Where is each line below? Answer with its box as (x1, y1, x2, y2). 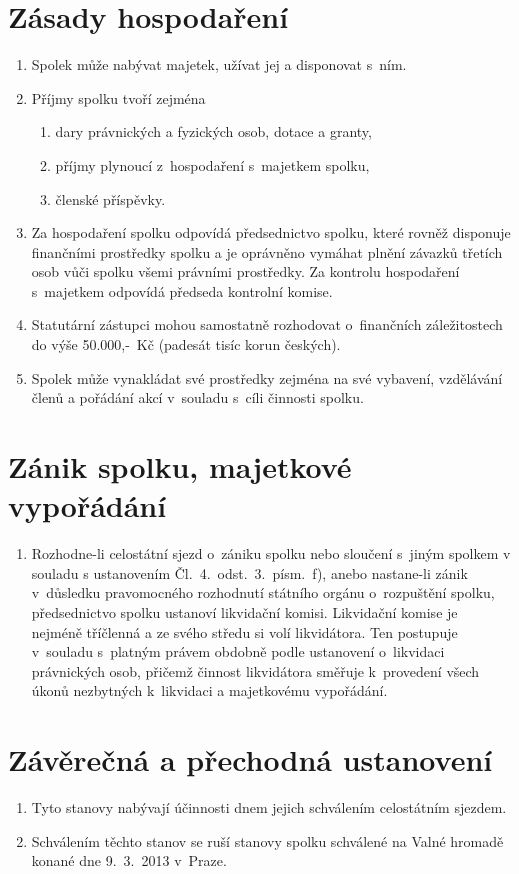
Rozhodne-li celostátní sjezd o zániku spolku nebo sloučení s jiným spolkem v (31, 543, 511, 564)
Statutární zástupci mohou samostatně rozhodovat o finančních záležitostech (31, 314, 503, 335)
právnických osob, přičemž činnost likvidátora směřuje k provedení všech (31, 660, 480, 681)
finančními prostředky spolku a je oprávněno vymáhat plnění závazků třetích (31, 241, 503, 262)
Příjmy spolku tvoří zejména (31, 87, 206, 108)
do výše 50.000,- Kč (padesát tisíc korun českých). (31, 334, 341, 355)
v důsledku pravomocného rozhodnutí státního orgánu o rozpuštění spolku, (31, 582, 495, 603)
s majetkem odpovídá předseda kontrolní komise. (31, 280, 333, 301)
